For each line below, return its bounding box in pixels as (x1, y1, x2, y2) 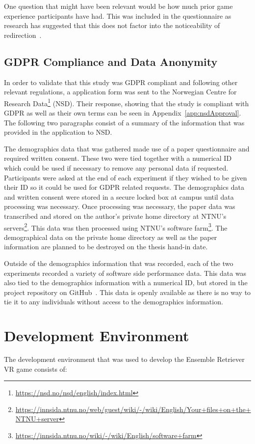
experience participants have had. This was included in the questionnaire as (4, 10, 231, 21)
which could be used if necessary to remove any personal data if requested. (4, 162, 229, 173)
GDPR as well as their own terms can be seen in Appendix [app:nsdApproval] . (4, 108, 241, 118)
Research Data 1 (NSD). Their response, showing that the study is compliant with (4, 96, 249, 108)
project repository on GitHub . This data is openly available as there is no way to (4, 287, 251, 297)
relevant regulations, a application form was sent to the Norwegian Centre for (4, 87, 237, 97)
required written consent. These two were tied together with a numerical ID (4, 153, 232, 163)
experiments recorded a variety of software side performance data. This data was (4, 267, 247, 278)
